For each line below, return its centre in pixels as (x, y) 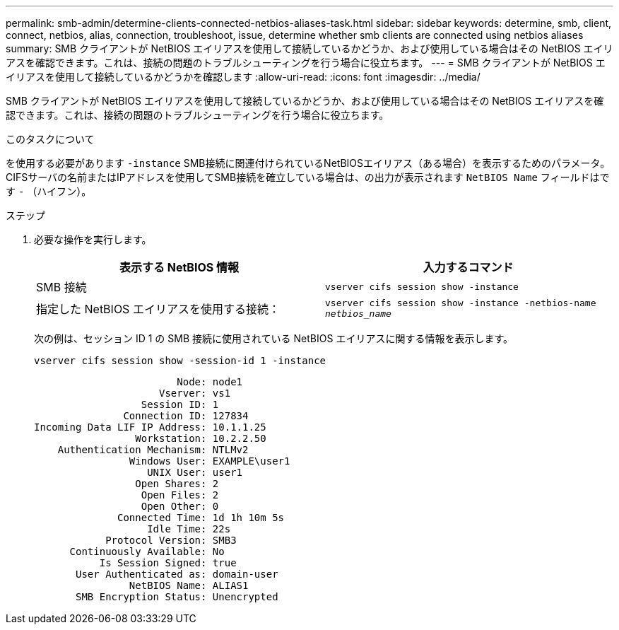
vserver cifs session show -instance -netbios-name (461, 303)
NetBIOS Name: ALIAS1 (189, 585)
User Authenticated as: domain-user (177, 574)
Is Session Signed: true (168, 563)
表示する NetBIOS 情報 (179, 267)
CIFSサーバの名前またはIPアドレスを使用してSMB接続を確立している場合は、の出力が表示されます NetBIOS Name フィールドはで (308, 177)
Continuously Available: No (147, 552)
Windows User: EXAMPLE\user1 (210, 461)
